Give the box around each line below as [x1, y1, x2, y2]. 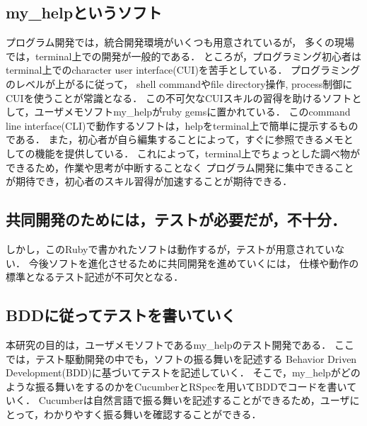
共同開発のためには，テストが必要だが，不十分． [6, 208, 346, 230]
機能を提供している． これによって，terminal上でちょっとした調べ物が [35, 145, 361, 160]
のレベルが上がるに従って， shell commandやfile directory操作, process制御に [6, 76, 353, 91]
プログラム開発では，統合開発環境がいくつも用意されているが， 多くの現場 [6, 35, 354, 50]
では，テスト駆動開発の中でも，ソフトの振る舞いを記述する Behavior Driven [6, 351, 357, 366]
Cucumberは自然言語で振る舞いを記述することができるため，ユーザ [38, 393, 350, 408]
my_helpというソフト [6, 1, 163, 23]
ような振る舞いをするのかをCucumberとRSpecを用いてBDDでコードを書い [6, 379, 347, 393]
